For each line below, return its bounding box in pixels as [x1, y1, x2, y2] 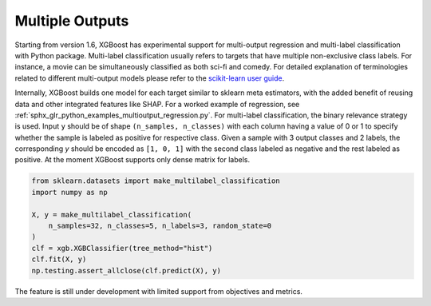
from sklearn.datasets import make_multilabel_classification [31, 177, 280, 185]
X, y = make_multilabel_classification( [31, 210, 192, 219]
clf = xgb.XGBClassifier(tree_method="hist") [31, 244, 213, 252]
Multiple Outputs [14, 12, 129, 30]
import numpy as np [31, 188, 108, 197]
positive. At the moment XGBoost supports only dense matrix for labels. [14, 155, 251, 165]
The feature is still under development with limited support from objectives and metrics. [14, 286, 303, 296]
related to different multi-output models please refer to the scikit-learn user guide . [14, 73, 285, 83]
